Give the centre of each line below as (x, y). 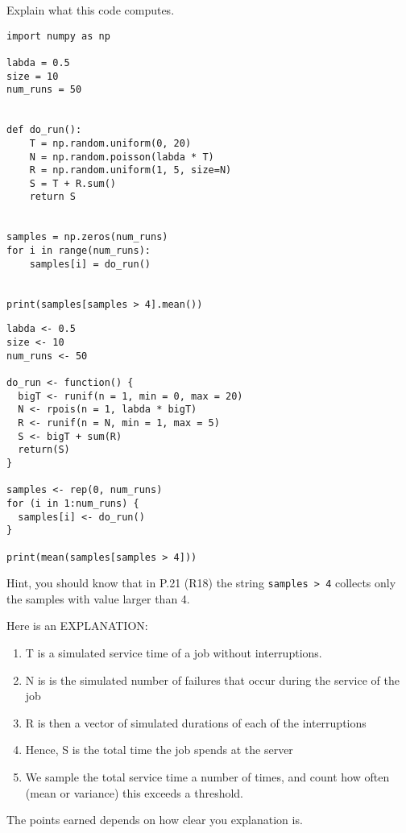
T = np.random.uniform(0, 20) (110, 143)
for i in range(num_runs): (79, 251)
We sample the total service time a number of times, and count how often (207, 777)
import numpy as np (58, 36)
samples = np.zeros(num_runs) (87, 237)
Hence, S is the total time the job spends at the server (159, 750)
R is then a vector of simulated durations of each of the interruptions (196, 722)
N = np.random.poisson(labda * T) (122, 157)
